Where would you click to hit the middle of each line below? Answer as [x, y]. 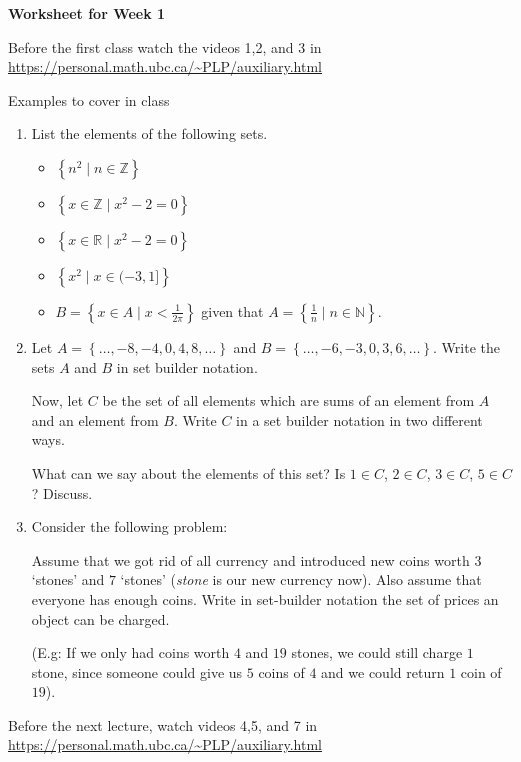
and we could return [383, 671]
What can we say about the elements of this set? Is [188, 472]
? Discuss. [62, 492]
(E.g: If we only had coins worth [130, 652]
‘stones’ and [68, 579]
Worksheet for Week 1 [87, 13]
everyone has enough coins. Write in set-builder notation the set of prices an [265, 598]
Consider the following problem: [129, 526]
